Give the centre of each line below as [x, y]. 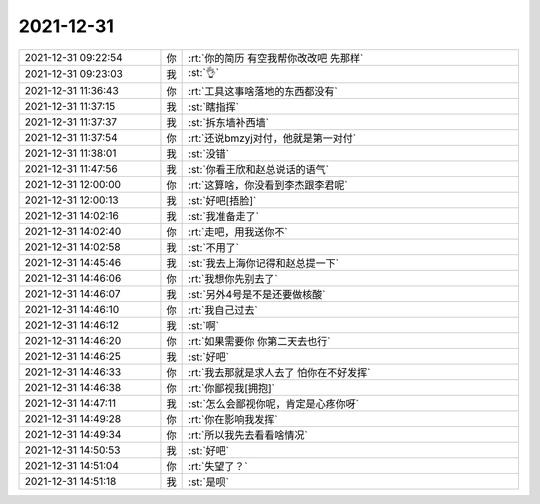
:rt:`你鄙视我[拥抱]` [231, 388]
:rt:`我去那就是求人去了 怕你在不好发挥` [279, 372]
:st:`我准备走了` [224, 216]
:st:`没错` [209, 153]
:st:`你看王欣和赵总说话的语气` [259, 169]
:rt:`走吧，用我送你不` [238, 232]
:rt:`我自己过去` [223, 310]
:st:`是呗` [209, 482]
